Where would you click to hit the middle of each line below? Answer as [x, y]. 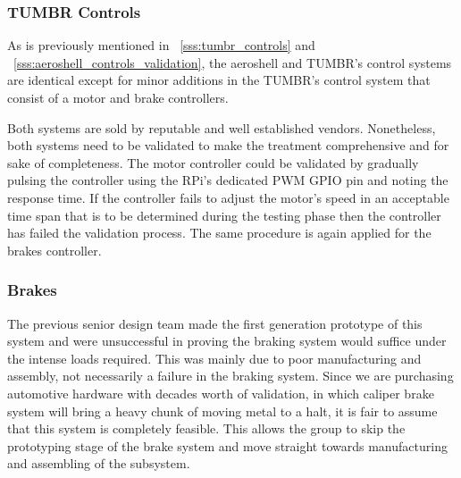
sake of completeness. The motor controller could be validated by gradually [213, 162]
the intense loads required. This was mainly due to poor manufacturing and [214, 358]
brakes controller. [54, 250]
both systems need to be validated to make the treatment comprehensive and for [228, 145]
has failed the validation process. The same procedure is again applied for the [219, 233]
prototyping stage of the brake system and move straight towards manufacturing [227, 445]
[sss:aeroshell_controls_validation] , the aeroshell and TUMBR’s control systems [233, 62]
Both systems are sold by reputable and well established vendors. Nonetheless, [222, 127]
